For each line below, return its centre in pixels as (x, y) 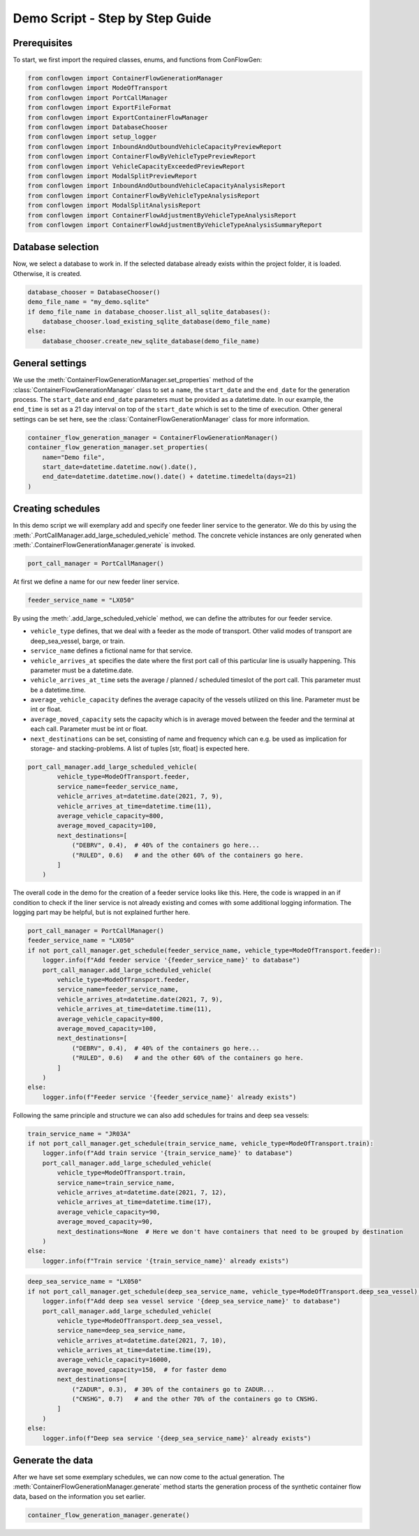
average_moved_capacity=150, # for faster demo (142, 1369)
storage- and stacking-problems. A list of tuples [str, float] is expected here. (140, 748)
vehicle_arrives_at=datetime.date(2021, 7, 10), (142, 1340)
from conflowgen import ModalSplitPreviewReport (112, 176)
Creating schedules (57, 509)
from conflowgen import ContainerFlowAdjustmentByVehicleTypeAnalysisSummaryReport (175, 225)
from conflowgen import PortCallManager (97, 97)
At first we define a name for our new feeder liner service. (96, 581)
